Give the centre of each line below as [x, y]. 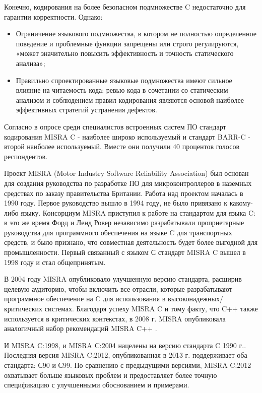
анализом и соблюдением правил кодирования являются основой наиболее [130, 100]
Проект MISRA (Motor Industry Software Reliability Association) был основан [126, 173]
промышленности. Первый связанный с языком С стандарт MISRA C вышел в [125, 252]
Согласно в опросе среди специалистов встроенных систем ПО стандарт [115, 126]
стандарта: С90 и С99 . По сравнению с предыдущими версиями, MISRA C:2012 [128, 365]
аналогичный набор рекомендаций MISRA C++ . [81, 328]
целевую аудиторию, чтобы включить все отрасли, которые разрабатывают [118, 288]
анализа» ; [30, 63]
